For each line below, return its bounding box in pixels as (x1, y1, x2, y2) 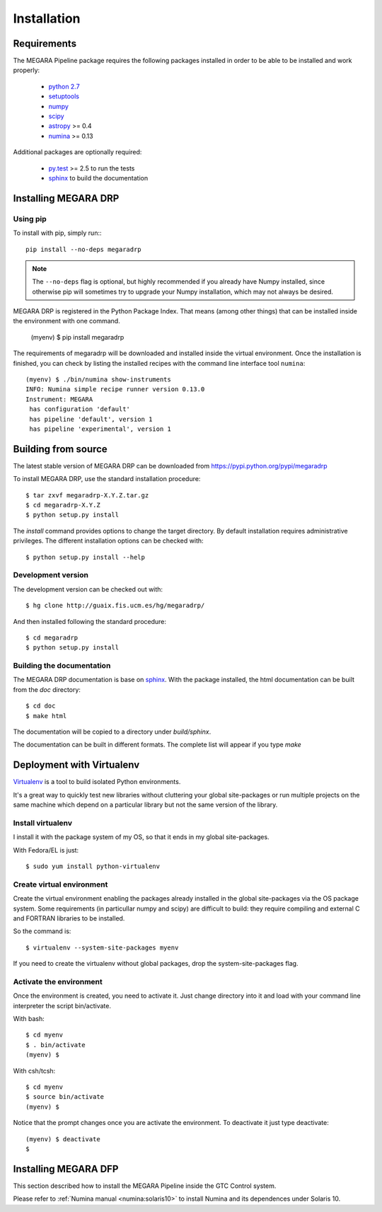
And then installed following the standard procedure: (13, 617, 166, 625)
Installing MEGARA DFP (13, 1162, 119, 1175)
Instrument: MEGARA (25, 395, 93, 403)
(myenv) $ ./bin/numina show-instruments (25, 376, 171, 383)
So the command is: (13, 927, 71, 935)
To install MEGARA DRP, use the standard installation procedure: (13, 475, 201, 483)
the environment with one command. (13, 317, 120, 325)
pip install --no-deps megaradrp (25, 245, 141, 253)
